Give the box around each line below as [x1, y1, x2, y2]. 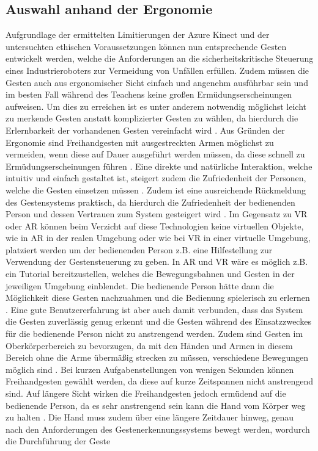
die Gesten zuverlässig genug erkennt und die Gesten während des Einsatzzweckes [6, 315, 311, 328]
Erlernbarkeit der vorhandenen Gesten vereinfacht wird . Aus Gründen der [6, 123, 285, 136]
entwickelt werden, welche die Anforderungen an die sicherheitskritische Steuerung [6, 52, 314, 65]
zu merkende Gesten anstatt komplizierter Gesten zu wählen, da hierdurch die [6, 112, 298, 124]
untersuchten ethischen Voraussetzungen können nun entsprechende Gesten [6, 40, 287, 52]
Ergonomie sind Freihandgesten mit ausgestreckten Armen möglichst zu [6, 135, 274, 148]
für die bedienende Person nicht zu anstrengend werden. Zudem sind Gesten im [6, 327, 303, 340]
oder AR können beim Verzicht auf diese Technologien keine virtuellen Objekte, [6, 219, 304, 232]
